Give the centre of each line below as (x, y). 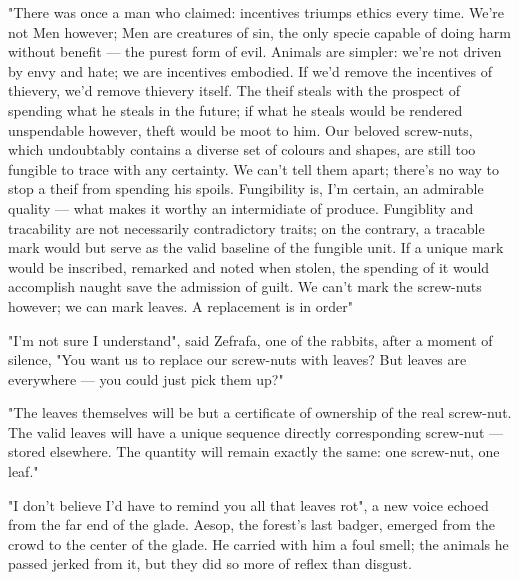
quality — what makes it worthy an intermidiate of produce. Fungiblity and (241, 207)
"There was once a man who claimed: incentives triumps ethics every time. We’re (256, 12)
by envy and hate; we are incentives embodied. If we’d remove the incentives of (250, 70)
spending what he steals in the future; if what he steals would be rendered (235, 109)
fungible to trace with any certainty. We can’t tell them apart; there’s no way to (254, 168)
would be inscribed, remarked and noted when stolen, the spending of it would (249, 266)
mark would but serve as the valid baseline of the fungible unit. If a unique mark (256, 247)
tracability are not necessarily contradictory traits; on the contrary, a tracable (246, 227)
